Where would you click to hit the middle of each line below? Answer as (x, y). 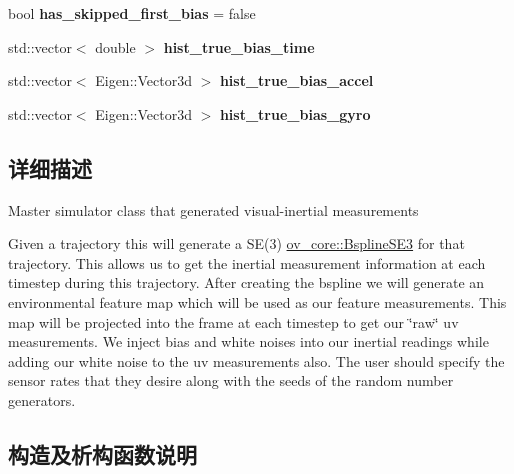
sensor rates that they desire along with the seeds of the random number (231, 380)
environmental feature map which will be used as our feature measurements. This (257, 301)
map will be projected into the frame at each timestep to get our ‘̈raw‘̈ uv (233, 321)
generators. (42, 399)
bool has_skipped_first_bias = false (132, 13)
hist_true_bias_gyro (295, 113)
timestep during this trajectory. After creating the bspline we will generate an (246, 282)
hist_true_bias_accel (296, 80)
